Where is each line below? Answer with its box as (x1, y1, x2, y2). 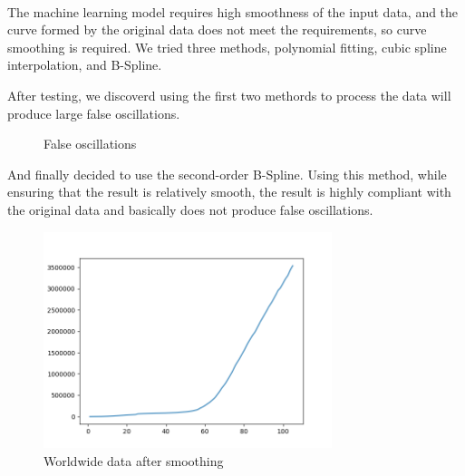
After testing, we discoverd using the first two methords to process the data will (7, 85, 451, 104)
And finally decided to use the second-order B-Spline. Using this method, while (7, 164, 447, 183)
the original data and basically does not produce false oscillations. (7, 199, 373, 219)
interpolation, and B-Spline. (7, 55, 162, 74)
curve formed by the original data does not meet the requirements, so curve (7, 20, 427, 39)
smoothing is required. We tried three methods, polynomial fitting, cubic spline (7, 37, 447, 56)
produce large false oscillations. (7, 103, 180, 122)
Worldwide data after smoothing (44, 451, 224, 470)
